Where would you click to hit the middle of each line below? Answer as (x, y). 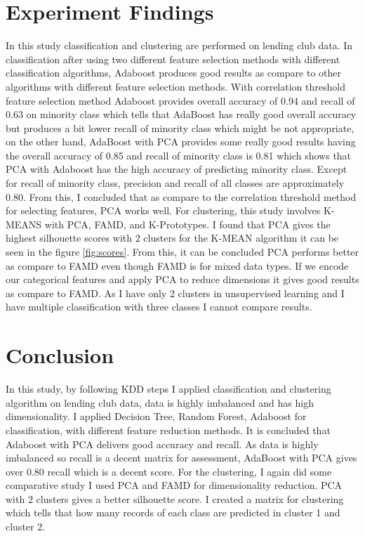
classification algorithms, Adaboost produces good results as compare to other (173, 73)
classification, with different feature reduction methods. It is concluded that (168, 430)
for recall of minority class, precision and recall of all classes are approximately (175, 183)
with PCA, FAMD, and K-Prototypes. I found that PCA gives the (187, 224)
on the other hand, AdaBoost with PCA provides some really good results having (181, 142)
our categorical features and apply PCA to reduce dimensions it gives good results (182, 279)
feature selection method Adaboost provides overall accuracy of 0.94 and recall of (180, 100)
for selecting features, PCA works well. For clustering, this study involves (163, 210)
